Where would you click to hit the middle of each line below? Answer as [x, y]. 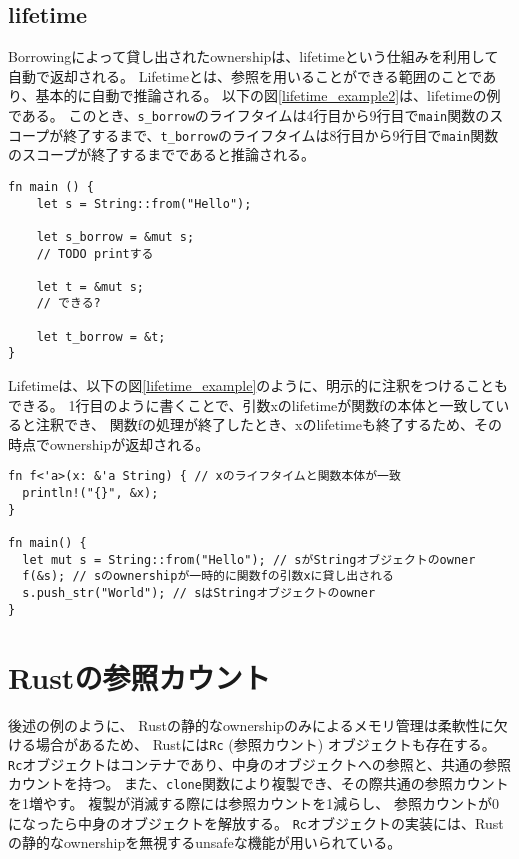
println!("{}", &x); [90, 493]
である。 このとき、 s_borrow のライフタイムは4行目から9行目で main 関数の [249, 114]
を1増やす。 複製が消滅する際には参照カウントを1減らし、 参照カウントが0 [253, 803]
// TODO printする [95, 253]
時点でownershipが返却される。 [109, 443]
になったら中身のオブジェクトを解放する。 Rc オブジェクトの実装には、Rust [256, 822]
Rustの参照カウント [139, 676]
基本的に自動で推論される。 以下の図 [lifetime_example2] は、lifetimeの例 [268, 95]
